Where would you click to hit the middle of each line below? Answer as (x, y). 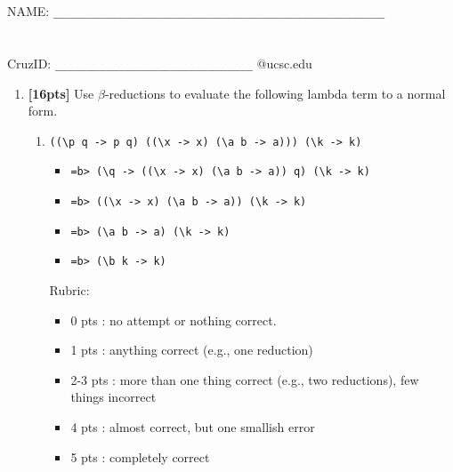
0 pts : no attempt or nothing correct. (174, 320)
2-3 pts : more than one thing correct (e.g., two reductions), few (245, 379)
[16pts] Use (61, 93)
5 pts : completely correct (140, 456)
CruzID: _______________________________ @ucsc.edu (160, 63)
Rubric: (69, 289)
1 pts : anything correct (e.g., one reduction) (192, 350)
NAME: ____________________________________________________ (196, 11)
